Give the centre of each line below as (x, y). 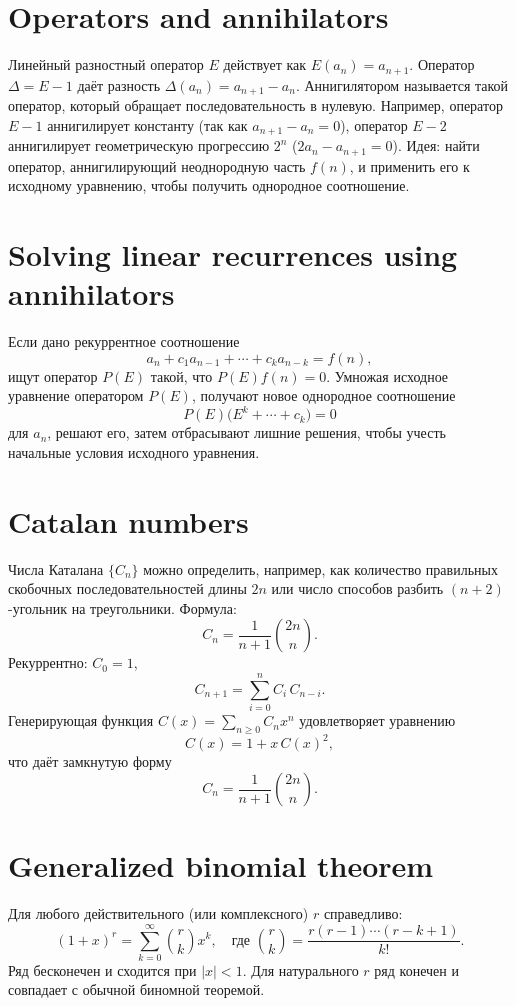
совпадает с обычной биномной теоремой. (136, 989)
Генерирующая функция (81, 720)
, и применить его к (409, 165)
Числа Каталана (56, 568)
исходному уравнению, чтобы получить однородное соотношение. (209, 185)
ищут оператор (53, 375)
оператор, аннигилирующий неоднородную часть (157, 165)
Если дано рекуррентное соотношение (124, 341)
